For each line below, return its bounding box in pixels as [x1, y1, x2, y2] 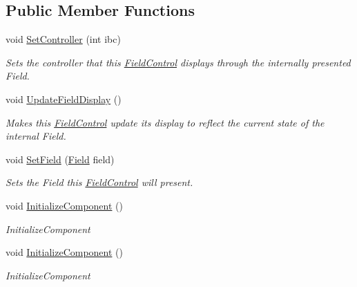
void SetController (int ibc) [6, 32, 121, 46]
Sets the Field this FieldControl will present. [6, 175, 193, 189]
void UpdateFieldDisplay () [6, 91, 122, 106]
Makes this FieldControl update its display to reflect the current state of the [6, 115, 325, 129]
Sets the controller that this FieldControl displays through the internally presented [6, 55, 351, 69]
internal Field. [6, 129, 66, 143]
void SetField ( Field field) [6, 151, 115, 166]
